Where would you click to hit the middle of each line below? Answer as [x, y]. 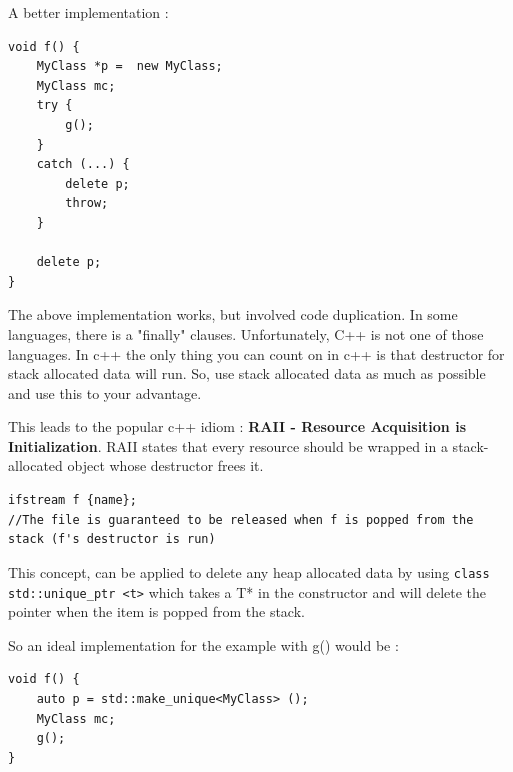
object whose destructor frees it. [165, 465]
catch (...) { [83, 164]
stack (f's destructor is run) [112, 539]
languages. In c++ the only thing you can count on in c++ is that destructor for [256, 353]
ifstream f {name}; [72, 500]
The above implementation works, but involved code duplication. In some [233, 314]
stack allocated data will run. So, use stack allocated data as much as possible [247, 373]
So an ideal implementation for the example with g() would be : [203, 644]
